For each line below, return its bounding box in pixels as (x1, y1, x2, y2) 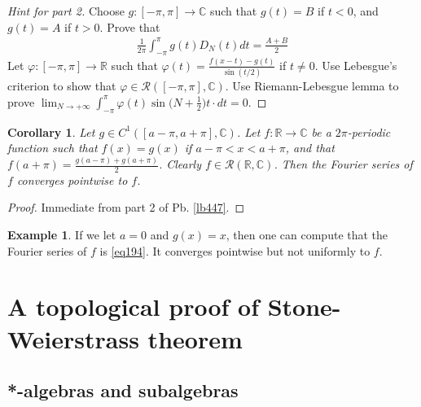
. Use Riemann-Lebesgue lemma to (225, 77, 399, 94)
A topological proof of (7, 290, 259, 323)
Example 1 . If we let (7, 226, 116, 243)
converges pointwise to (16, 171, 128, 188)
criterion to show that (7, 77, 116, 94)
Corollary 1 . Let (7, 123, 95, 140)
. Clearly (158, 155, 201, 173)
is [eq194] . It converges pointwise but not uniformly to (99, 242, 371, 259)
